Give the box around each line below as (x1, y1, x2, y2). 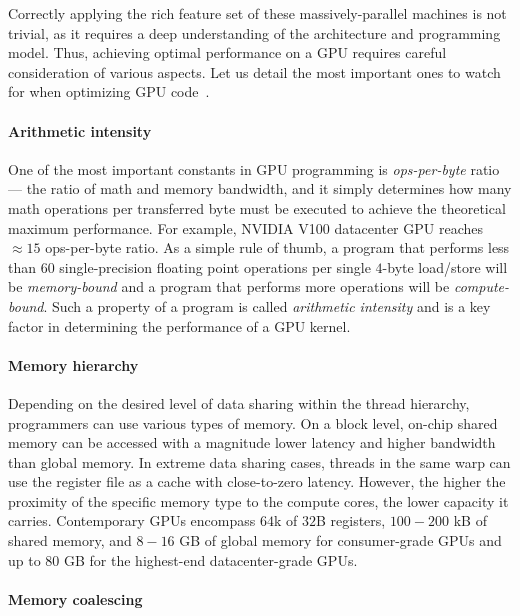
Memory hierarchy (8, 354, 139, 375)
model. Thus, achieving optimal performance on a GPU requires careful (8, 42, 447, 63)
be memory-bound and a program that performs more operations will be (8, 276, 450, 297)
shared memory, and (8, 530, 132, 551)
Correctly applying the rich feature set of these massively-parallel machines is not (8, 3, 507, 23)
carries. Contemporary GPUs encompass (8, 510, 256, 531)
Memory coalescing (8, 588, 143, 609)
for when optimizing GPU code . (8, 81, 210, 102)
